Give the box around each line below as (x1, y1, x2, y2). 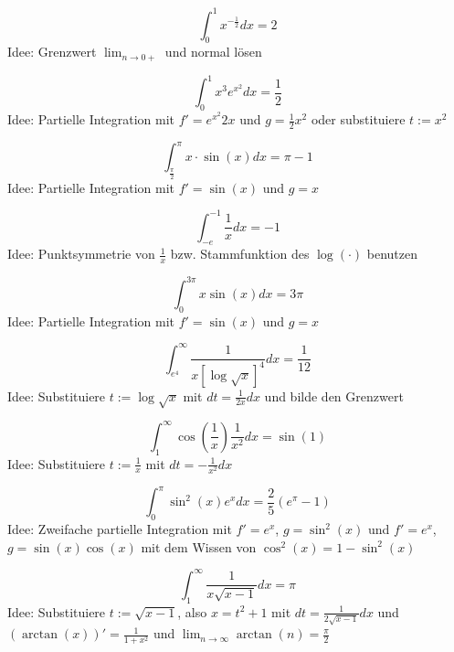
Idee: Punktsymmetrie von (7, 244, 155, 263)
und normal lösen (164, 42, 262, 61)
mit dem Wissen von (141, 537, 257, 556)
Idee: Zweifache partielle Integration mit (7, 519, 232, 539)
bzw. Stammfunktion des (170, 244, 310, 263)
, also (177, 602, 207, 621)
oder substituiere (311, 110, 406, 129)
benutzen (366, 244, 418, 263)
